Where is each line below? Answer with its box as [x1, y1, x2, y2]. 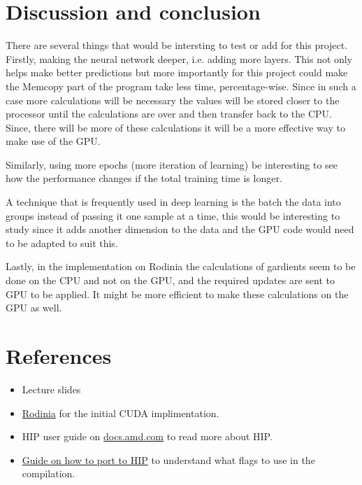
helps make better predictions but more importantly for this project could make [6, 65, 348, 80]
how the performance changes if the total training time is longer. [6, 171, 282, 185]
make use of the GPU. [6, 134, 101, 148]
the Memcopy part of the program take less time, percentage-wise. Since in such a [6, 78, 356, 93]
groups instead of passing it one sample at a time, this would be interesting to [6, 208, 340, 223]
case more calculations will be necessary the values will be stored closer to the [6, 92, 340, 107]
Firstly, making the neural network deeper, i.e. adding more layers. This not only [6, 51, 353, 66]
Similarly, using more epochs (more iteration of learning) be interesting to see [6, 157, 338, 171]
